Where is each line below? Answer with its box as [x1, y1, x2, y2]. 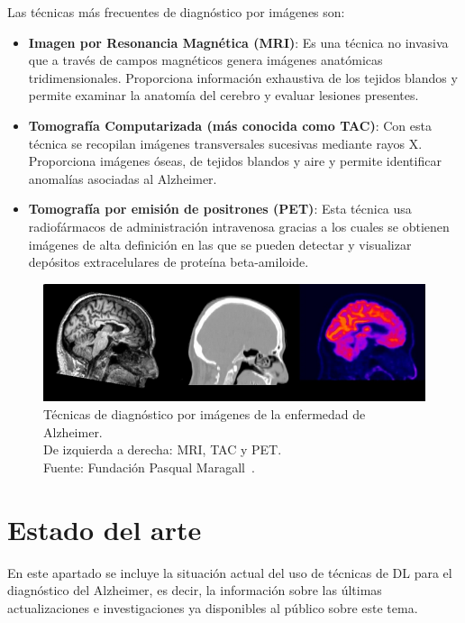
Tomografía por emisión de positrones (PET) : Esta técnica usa [28, 199, 412, 218]
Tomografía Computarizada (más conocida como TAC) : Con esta [28, 115, 432, 134]
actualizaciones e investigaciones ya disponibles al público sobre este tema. [7, 598, 418, 617]
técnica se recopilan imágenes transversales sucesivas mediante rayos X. [28, 133, 423, 152]
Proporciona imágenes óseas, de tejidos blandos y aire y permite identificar [28, 151, 442, 170]
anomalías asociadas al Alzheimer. [28, 169, 217, 188]
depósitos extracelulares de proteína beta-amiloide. [28, 252, 309, 271]
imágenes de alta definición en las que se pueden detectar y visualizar [28, 234, 412, 253]
